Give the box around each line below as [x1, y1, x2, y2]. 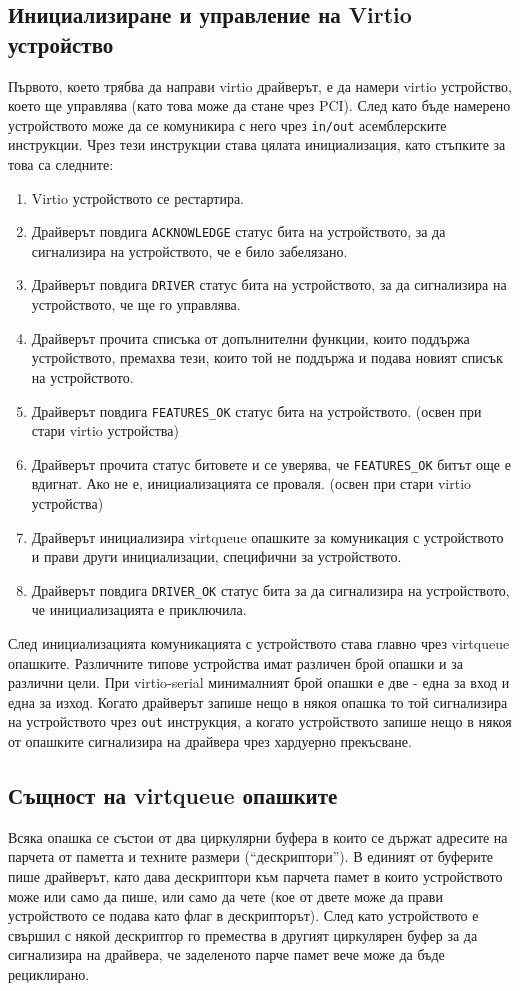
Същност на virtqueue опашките [8, 780, 338, 811]
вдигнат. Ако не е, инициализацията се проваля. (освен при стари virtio [31, 473, 472, 494]
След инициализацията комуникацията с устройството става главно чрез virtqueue [8, 633, 510, 654]
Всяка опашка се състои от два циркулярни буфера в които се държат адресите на [8, 826, 508, 847]
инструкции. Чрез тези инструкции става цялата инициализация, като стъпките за [8, 134, 506, 155]
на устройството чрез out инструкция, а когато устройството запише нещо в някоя [8, 711, 512, 732]
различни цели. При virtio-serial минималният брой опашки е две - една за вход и [8, 672, 510, 693]
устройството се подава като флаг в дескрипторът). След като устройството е [8, 905, 479, 926]
